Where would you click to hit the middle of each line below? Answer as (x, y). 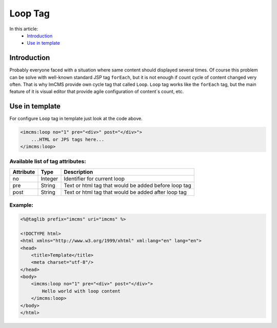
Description (78, 172)
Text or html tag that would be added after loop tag (125, 192)
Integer (50, 178)
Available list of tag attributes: (48, 161)
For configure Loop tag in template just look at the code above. (76, 119)
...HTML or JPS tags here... (68, 139)
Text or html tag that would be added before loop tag (128, 185)
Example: (21, 205)
